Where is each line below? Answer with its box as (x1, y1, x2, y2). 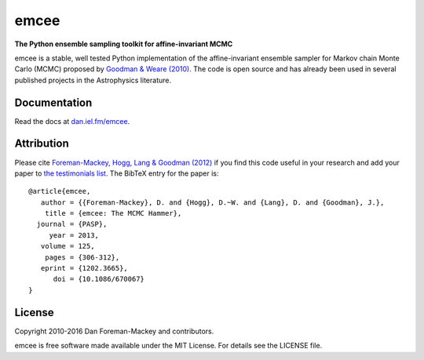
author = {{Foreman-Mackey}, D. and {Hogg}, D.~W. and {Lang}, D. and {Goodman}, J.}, (40, 198, 385, 207)
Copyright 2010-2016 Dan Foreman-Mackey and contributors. (14, 326, 214, 336)
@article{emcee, (28, 187, 91, 196)
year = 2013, (49, 231, 100, 239)
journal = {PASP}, (36, 220, 108, 229)
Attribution (14, 137, 70, 151)
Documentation (14, 96, 93, 109)
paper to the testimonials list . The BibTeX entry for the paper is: (14, 169, 219, 178)
